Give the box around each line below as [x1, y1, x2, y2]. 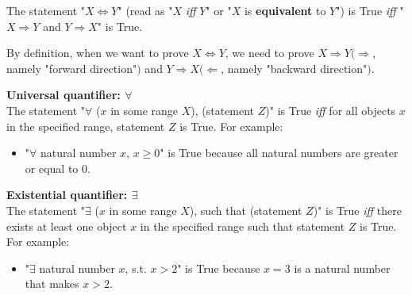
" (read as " [117, 2, 173, 18]
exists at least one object [6, 217, 127, 234]
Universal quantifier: [6, 86, 121, 103]
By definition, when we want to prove [6, 44, 189, 61]
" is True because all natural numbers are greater [160, 144, 399, 161]
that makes [25, 275, 79, 292]
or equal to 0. [25, 159, 90, 176]
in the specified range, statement [6, 117, 165, 134]
